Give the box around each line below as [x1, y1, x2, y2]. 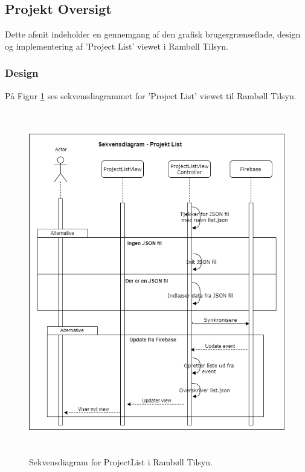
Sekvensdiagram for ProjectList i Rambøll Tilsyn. [29, 455, 213, 468]
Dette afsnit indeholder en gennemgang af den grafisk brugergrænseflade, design [5, 28, 301, 41]
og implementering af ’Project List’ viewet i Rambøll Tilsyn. [5, 39, 228, 52]
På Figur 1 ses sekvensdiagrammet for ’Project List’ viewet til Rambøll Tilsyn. [5, 89, 297, 102]
